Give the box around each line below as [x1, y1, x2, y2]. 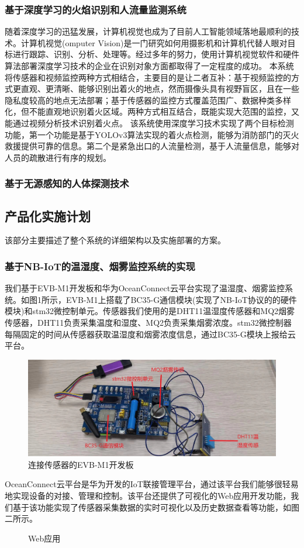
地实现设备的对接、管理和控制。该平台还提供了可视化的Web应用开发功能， [5, 489, 291, 501]
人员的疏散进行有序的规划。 [5, 151, 111, 163]
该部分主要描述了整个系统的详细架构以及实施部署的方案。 [5, 234, 226, 246]
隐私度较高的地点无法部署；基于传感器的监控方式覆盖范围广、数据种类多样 [5, 94, 291, 106]
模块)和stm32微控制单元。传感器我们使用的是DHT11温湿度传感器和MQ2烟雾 [5, 305, 295, 317]
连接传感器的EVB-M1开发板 [28, 458, 134, 470]
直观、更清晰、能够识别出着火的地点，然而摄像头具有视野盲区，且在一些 [20, 82, 299, 95]
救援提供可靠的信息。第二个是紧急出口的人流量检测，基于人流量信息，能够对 [5, 140, 299, 152]
